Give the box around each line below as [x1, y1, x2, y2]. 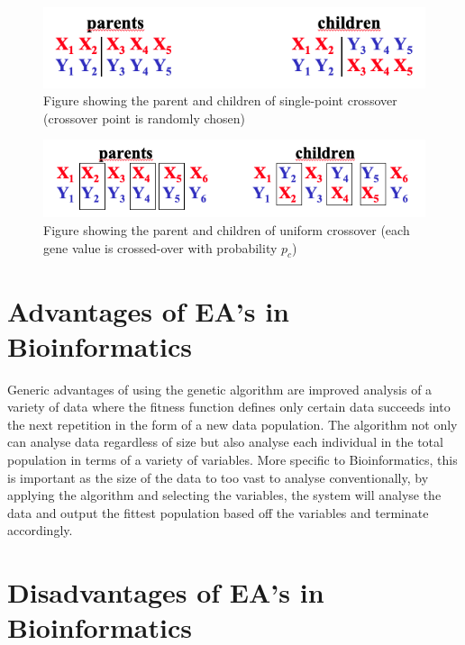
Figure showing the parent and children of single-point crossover [43, 91, 397, 110]
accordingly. [7, 521, 73, 540]
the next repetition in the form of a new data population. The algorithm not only [7, 414, 458, 433]
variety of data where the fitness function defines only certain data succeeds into [7, 397, 451, 416]
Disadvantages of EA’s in [7, 574, 324, 611]
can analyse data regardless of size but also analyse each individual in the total [7, 432, 443, 451]
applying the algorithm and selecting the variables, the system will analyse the [7, 486, 442, 504]
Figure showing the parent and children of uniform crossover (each [43, 220, 410, 239]
